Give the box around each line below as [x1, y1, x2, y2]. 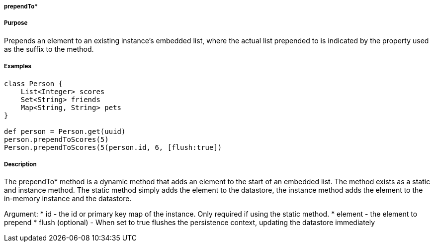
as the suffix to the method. [4, 44, 94, 53]
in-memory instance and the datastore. [4, 194, 132, 203]
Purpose [4, 19, 28, 27]
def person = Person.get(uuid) [4, 127, 126, 135]
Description [4, 160, 37, 168]
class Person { [4, 79, 63, 88]
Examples [4, 63, 31, 70]
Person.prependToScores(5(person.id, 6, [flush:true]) [4, 143, 222, 151]
